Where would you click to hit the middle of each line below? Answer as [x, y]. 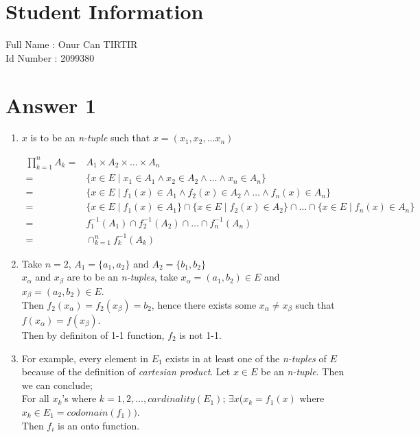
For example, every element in [85, 358]
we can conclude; [57, 385]
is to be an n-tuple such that [90, 138]
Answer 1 [51, 105]
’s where [79, 398]
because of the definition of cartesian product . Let [126, 371]
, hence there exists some [204, 305]
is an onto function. [99, 425]
